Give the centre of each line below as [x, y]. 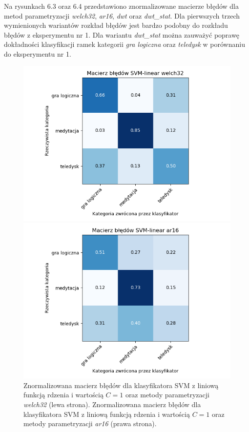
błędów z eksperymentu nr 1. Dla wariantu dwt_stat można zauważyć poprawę [122, 34]
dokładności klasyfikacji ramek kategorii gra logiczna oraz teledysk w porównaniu [124, 44]
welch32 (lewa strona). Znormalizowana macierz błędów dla [112, 404]
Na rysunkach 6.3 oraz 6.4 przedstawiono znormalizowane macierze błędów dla [122, 6]
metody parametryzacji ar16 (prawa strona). [90, 423]
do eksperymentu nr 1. [38, 53]
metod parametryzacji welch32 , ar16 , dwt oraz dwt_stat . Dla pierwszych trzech [122, 15]
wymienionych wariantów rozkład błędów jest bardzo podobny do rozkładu [116, 25]
